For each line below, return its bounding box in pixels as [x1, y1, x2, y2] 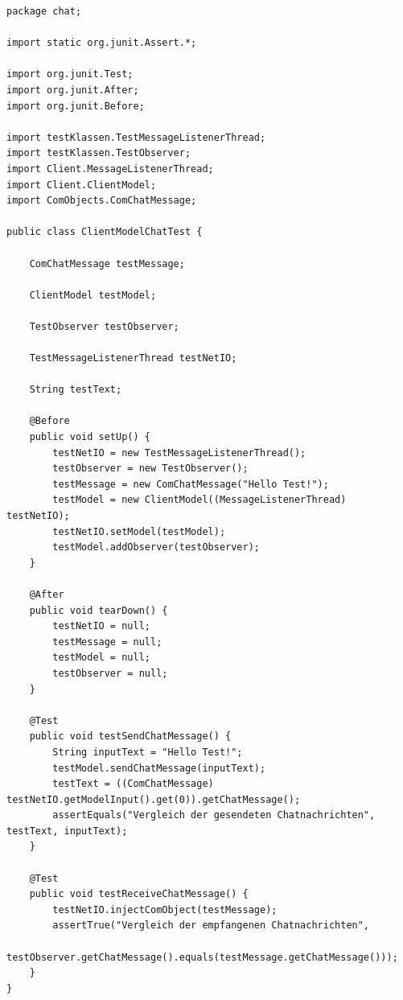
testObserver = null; [52, 667, 168, 679]
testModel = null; [52, 652, 150, 664]
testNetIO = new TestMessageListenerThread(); [52, 447, 306, 459]
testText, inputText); [6, 825, 128, 837]
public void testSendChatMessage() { [29, 730, 232, 743]
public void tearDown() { [29, 604, 168, 616]
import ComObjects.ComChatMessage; [6, 195, 197, 207]
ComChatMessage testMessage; [29, 257, 185, 270]
